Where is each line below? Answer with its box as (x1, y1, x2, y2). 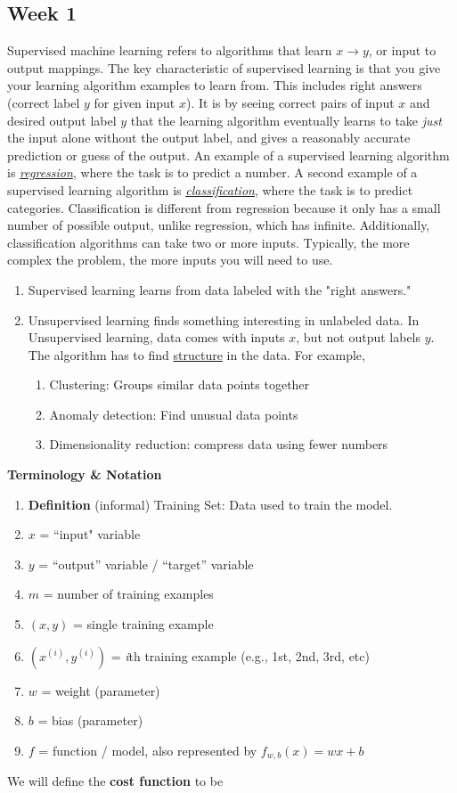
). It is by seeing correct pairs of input (185, 93, 395, 111)
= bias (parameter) (37, 711, 143, 730)
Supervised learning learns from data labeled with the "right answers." (28, 280, 412, 298)
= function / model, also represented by (38, 740, 257, 759)
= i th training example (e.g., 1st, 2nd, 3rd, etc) (110, 646, 370, 665)
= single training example (73, 615, 214, 634)
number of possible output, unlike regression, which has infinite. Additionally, (7, 216, 430, 234)
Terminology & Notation (7, 465, 162, 484)
